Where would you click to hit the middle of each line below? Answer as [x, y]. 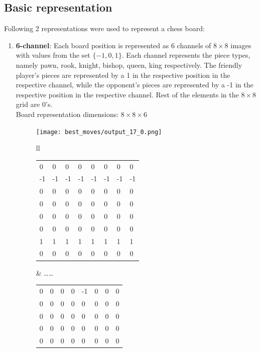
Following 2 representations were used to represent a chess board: [104, 28]
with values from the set [53, 55]
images [241, 45]
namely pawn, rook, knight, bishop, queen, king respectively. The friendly [129, 65]
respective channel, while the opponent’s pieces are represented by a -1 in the [135, 85]
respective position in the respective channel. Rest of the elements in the [127, 94]
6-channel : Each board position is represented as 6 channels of [113, 45]
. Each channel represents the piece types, [186, 55]
